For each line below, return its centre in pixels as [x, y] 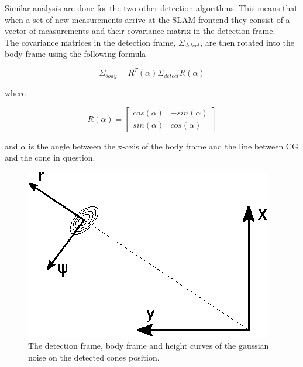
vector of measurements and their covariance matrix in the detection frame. [140, 31]
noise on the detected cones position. [94, 357]
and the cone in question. [50, 157]
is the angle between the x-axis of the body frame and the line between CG [163, 146]
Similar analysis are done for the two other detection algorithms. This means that [151, 8]
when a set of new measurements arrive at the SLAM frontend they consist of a [147, 19]
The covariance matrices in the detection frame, [90, 42]
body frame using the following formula [75, 54]
